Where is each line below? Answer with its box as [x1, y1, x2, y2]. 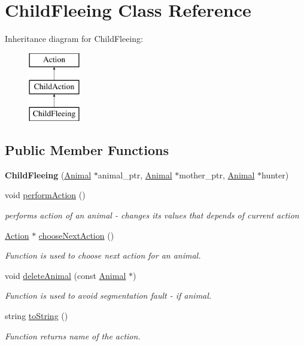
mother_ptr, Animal [179, 168, 255, 181]
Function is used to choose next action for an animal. [5, 249, 201, 262]
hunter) [262, 168, 289, 181]
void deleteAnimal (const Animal [5, 269, 126, 281]
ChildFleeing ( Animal [5, 168, 92, 181]
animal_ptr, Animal [98, 168, 172, 181]
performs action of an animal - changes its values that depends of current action [5, 209, 299, 221]
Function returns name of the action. [5, 329, 141, 342]
